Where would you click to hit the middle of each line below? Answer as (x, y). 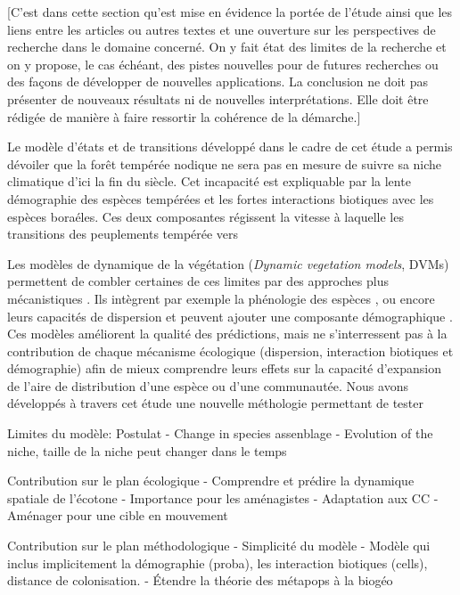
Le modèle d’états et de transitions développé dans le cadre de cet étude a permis (230, 147)
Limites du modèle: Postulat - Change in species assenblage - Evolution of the (220, 433)
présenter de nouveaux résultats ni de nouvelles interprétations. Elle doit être (218, 98)
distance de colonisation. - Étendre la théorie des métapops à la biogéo (200, 580)
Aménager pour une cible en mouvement (118, 515)
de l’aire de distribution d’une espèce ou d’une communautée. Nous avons (208, 385)
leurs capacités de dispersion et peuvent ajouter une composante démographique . (230, 316)
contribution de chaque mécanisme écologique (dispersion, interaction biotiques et (230, 350)
